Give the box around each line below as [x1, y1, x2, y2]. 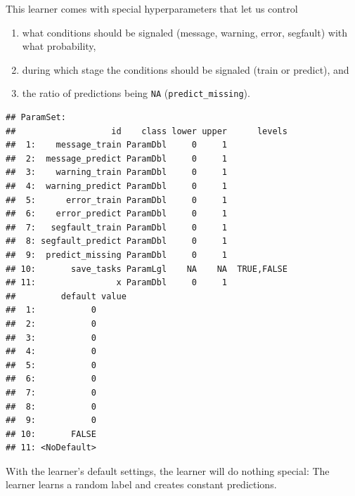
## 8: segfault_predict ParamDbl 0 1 [6, 236, 227, 247]
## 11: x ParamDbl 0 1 [6, 278, 227, 288]
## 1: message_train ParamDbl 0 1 [6, 140, 227, 150]
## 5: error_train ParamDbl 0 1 [6, 195, 227, 205]
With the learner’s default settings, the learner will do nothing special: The [6, 463, 330, 478]
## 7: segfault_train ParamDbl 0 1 [6, 222, 227, 233]
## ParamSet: [6, 112, 66, 123]
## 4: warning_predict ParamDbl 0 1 [6, 181, 227, 191]
